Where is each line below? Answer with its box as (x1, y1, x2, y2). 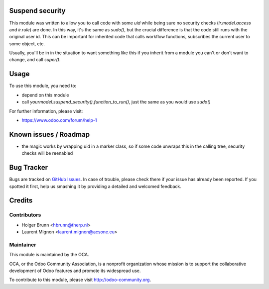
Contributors (9, 211, 41, 218)
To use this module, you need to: (9, 83, 77, 89)
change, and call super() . (9, 57, 61, 63)
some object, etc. (9, 40, 45, 47)
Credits (9, 196, 33, 205)
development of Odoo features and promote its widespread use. (9, 268, 141, 274)
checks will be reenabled (21, 150, 73, 156)
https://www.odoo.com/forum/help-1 (21, 117, 97, 123)
